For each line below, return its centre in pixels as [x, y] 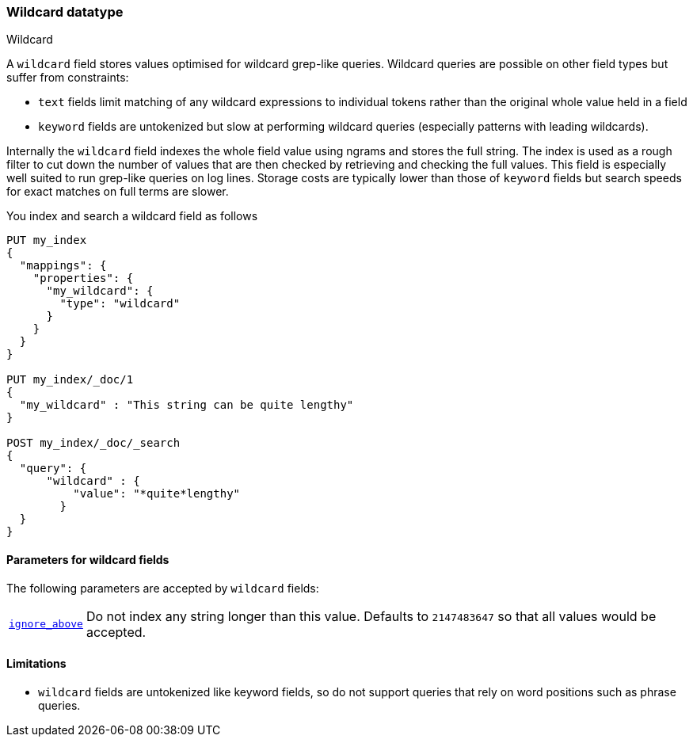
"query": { [53, 469]
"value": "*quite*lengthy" [157, 494]
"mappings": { [63, 266]
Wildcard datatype [65, 12]
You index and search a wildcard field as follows [132, 216]
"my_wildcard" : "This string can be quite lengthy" [187, 405]
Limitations [36, 664]
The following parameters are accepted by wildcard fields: [163, 588]
